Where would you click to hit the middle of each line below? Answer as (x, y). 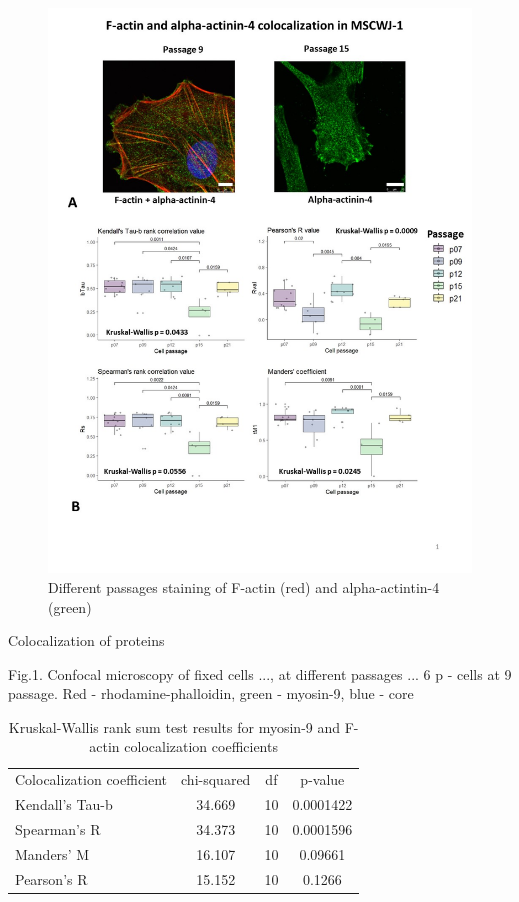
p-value (322, 779)
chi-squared (216, 779)
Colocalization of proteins (86, 640)
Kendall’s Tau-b (64, 804)
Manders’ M (52, 853)
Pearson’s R (51, 878)
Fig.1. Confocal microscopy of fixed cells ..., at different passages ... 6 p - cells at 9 (260, 673)
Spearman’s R (58, 829)
